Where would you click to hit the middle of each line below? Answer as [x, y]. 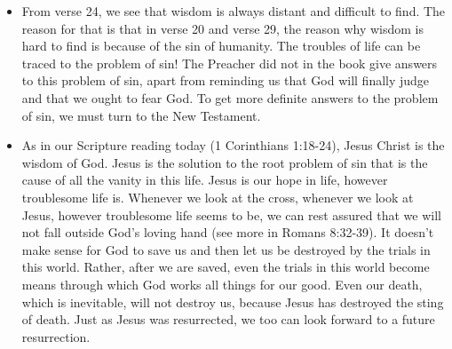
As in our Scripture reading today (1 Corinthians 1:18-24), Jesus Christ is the [233, 145]
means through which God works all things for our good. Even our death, [222, 284]
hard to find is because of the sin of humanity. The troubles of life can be [221, 46]
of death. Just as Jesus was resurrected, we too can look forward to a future [228, 319]
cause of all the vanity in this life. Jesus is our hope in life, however [205, 180]
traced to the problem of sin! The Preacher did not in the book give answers [230, 63]
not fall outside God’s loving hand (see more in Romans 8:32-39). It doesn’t [228, 232]
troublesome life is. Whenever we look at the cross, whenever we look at [218, 197]
